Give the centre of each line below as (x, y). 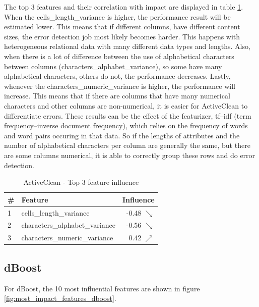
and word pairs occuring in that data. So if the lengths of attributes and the (122, 135)
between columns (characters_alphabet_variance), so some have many (113, 66)
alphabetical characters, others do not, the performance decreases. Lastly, (117, 76)
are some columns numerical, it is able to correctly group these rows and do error (130, 155)
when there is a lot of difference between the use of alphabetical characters (119, 56)
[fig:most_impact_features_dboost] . (60, 298)
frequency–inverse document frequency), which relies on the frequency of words (126, 125)
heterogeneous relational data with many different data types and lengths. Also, (127, 46)
